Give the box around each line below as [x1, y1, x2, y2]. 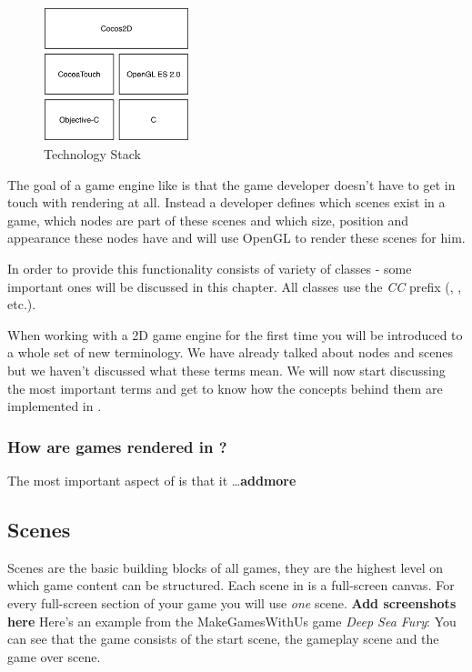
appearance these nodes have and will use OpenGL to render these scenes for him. [7, 228, 466, 247]
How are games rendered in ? [7, 435, 227, 457]
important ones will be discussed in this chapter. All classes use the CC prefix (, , [7, 276, 462, 296]
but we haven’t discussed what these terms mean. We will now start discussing [7, 360, 446, 379]
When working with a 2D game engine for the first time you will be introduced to [7, 325, 463, 344]
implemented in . [7, 396, 102, 416]
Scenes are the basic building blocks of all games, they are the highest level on [7, 557, 444, 577]
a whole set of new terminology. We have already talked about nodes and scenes [7, 343, 453, 362]
